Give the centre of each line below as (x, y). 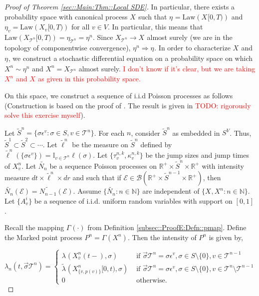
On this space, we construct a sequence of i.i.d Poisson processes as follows (119, 95)
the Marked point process (43, 237)
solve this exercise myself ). (45, 115)
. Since (103, 37)
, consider (145, 133)
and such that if (97, 177)
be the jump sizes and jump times (197, 155)
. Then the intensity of (162, 237)
